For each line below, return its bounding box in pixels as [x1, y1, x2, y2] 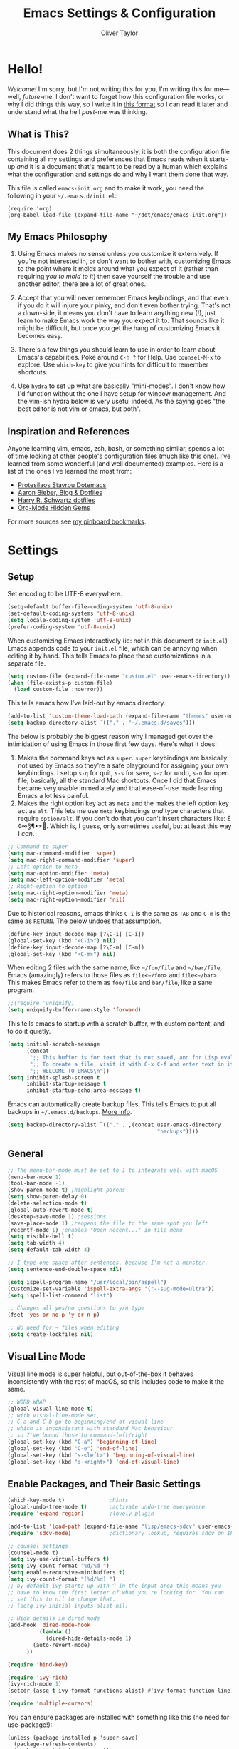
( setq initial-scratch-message [7, 1041, 100, 1048]
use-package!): [7, 1720, 53, 1729]
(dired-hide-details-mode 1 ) [45, 1635, 132, 1642]
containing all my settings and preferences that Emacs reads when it [7, 155, 208, 163]
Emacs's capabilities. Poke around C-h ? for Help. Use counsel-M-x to [17, 353, 221, 362]
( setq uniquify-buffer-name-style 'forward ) [7, 1006, 142, 1014]
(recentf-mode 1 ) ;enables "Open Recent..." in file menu [7, 1226, 183, 1233]
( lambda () [38, 1628, 72, 1636]
